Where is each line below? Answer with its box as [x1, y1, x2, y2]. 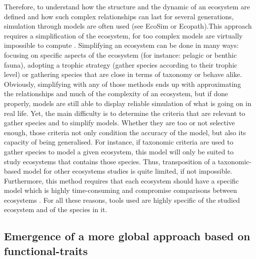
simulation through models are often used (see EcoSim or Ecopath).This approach [4, 21, 252, 31]
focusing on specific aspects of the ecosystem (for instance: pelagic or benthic [4, 49, 237, 60]
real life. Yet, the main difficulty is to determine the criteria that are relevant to [4, 108, 246, 118]
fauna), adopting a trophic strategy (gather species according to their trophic [4, 59, 238, 70]
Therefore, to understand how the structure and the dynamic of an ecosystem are [4, 1, 250, 11]
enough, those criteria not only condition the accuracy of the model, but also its [4, 127, 246, 137]
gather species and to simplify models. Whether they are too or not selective [4, 117, 235, 128]
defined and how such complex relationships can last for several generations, [4, 11, 234, 21]
